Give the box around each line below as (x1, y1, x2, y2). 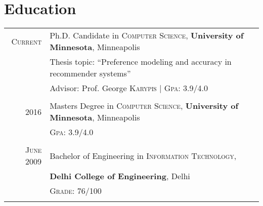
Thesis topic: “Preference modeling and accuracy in (50, 56, 232, 68)
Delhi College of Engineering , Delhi (50, 170, 190, 182)
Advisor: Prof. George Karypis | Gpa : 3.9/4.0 (50, 82, 208, 94)
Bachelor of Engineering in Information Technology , (50, 149, 237, 161)
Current (11, 35, 42, 47)
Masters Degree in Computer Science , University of (50, 100, 239, 112)
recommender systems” (50, 67, 131, 79)
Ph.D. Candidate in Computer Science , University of (50, 29, 244, 42)
